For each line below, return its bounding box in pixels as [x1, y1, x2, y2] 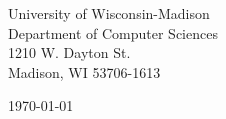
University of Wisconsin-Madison [8, 3, 210, 23]
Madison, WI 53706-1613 [8, 61, 161, 82]
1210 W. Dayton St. [8, 42, 131, 63]
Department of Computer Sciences [8, 22, 218, 43]
